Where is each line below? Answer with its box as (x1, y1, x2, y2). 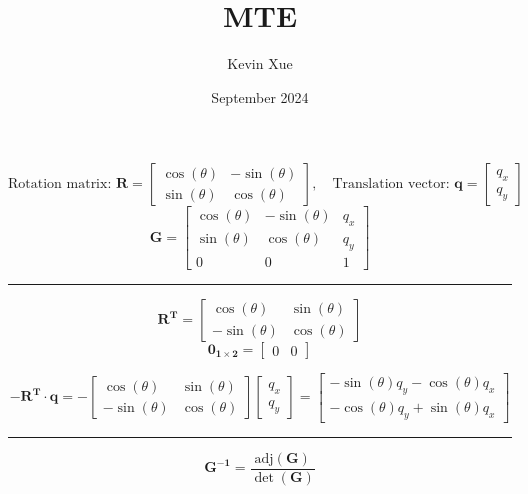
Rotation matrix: (8, 177, 112, 192)
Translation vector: (332, 177, 450, 192)
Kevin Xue (227, 53, 293, 74)
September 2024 (211, 86, 309, 107)
